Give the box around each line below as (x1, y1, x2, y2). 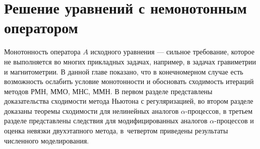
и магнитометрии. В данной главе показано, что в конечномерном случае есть (4, 66, 243, 77)
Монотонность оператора (4, 46, 81, 57)
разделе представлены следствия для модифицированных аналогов (4, 115, 208, 126)
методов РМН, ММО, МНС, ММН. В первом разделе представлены (4, 86, 213, 96)
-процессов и (214, 115, 254, 126)
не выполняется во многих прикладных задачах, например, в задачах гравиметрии (4, 56, 256, 66)
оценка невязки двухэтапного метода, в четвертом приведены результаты (4, 125, 228, 136)
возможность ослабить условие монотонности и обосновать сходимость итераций (4, 76, 254, 87)
